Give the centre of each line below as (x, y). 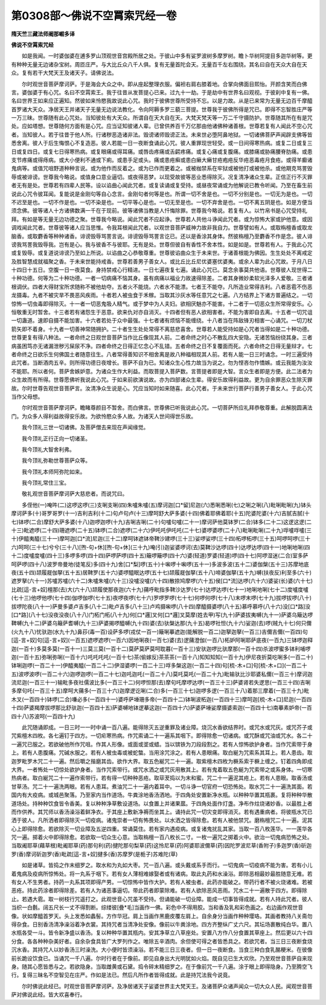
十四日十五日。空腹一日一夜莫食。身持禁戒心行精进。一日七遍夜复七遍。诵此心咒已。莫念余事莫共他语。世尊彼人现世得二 (162, 270)
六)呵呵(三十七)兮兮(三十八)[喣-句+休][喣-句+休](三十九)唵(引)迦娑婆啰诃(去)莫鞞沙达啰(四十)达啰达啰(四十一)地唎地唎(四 (161, 547)
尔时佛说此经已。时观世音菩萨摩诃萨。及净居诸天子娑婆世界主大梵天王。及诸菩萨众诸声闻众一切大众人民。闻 (156, 986)
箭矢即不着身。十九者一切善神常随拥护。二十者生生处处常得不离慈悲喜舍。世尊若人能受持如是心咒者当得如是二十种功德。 (162, 329)
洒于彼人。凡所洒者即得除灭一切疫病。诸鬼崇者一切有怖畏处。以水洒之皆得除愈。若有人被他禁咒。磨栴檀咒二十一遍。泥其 (162, 820)
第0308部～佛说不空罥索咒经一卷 (94, 16)
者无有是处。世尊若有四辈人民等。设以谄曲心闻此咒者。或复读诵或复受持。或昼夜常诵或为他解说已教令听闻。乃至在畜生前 (162, 185)
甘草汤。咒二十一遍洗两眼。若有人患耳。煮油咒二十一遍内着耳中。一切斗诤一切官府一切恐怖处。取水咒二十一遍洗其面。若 (162, 786)
